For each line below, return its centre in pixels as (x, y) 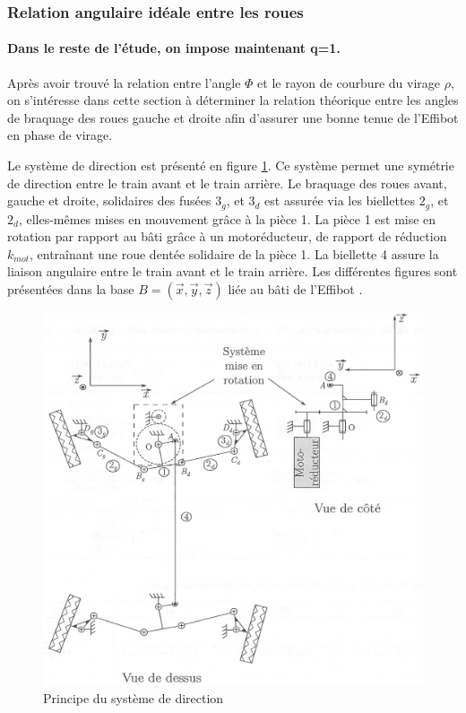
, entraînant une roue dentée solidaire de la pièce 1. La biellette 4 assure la (234, 253)
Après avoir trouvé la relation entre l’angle (124, 82)
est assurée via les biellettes (340, 200)
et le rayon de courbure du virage (349, 82)
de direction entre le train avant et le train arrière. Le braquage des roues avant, (227, 183)
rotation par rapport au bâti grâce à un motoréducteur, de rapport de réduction (227, 236)
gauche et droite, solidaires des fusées (109, 200)
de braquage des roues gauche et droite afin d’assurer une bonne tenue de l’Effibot (233, 117)
